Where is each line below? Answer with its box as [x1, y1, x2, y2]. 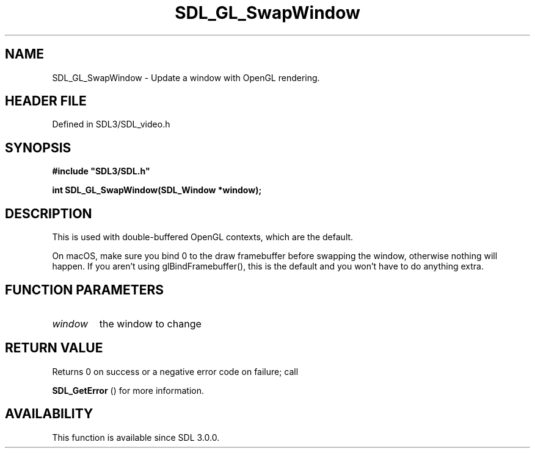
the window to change [99, 317, 202, 330]
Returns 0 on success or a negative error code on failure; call [52, 366, 299, 377]
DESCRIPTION [5, 205, 92, 221]
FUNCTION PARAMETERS [5, 282, 164, 298]
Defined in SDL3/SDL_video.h [52, 119, 170, 130]
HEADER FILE [5, 93, 87, 109]
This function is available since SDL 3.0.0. [52, 432, 220, 443]
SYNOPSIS [5, 140, 71, 155]
